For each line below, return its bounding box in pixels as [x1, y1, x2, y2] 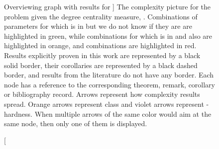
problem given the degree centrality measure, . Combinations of [4, 11, 198, 21]
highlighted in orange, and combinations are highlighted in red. [4, 40, 197, 51]
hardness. [4, 108, 32, 119]
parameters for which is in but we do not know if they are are [4, 21, 192, 31]
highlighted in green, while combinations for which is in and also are [4, 30, 213, 41]
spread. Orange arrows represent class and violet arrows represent [4, 98, 204, 109]
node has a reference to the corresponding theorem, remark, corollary [4, 79, 216, 89]
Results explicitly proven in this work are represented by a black [4, 50, 201, 60]
